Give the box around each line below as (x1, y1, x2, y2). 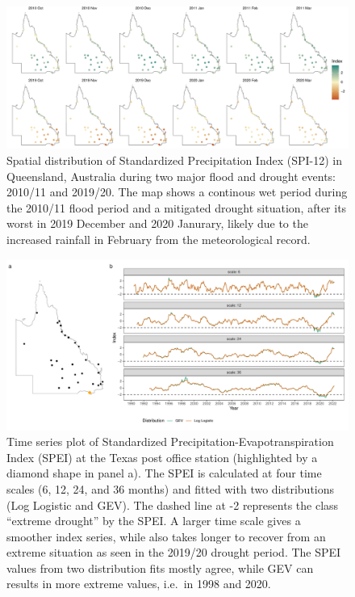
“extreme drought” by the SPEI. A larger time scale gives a (6, 512, 301, 529)
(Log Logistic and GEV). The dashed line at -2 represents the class (6, 496, 339, 513)
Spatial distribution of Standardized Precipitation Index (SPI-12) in (6, 151, 343, 168)
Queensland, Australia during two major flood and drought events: (6, 167, 336, 184)
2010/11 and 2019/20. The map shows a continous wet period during (6, 183, 348, 200)
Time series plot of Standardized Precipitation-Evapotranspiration (6, 433, 334, 450)
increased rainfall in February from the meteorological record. (6, 230, 311, 247)
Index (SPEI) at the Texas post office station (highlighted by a (6, 448, 318, 465)
